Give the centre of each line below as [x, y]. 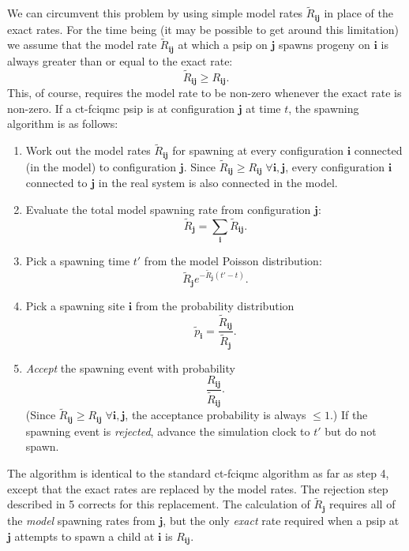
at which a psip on [223, 45]
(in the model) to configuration [101, 166]
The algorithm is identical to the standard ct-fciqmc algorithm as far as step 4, [198, 473]
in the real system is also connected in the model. [218, 183]
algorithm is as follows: [63, 124]
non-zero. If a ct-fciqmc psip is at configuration [121, 108]
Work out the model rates [88, 150]
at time [263, 108]
